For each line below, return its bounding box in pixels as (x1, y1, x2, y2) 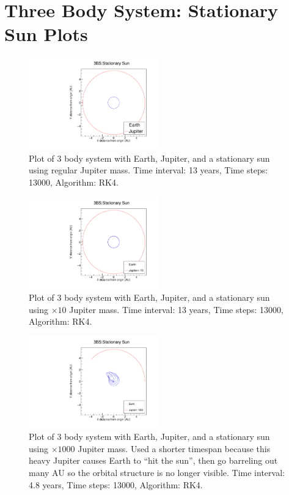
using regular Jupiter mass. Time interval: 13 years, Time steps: (29, 164, 268, 176)
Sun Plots (4, 21, 88, 47)
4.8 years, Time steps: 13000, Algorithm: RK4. (29, 478, 203, 491)
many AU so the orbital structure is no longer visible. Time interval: (29, 466, 285, 478)
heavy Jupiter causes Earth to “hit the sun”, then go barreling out (29, 454, 278, 467)
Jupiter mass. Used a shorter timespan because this (78, 442, 271, 455)
